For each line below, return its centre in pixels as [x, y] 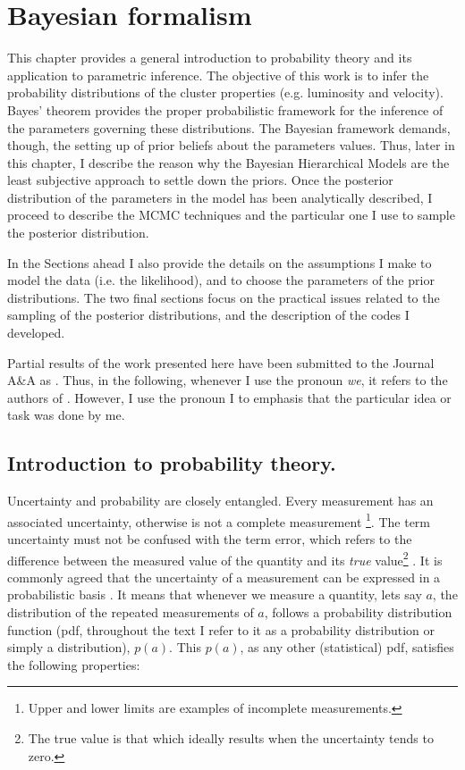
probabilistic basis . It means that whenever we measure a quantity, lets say [215, 594]
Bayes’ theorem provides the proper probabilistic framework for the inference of [225, 109]
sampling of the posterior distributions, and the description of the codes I [208, 315]
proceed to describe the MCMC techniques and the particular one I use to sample [231, 215]
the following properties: [74, 664]
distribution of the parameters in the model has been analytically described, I [220, 197]
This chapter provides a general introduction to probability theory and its [210, 58]
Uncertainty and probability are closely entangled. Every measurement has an [220, 501]
